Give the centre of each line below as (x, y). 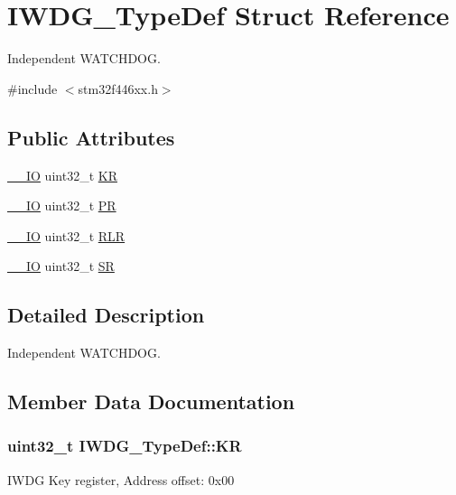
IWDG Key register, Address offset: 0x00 (121, 479)
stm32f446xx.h (118, 88)
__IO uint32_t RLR (66, 235)
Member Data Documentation (151, 402)
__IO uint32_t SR (61, 266)
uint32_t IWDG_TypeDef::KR (125, 446)
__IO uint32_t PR (62, 205)
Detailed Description (106, 315)
